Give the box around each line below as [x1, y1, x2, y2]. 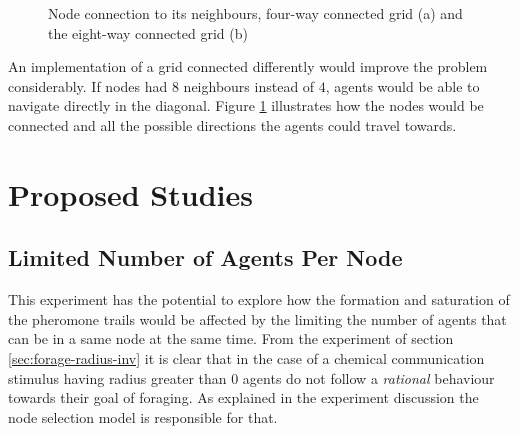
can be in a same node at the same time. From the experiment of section [8, 328, 454, 349]
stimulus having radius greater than [8, 367, 227, 388]
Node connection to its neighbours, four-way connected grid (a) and [48, 3, 463, 23]
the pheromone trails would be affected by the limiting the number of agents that [8, 308, 507, 329]
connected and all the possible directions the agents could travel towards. [8, 114, 457, 135]
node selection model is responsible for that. [8, 406, 278, 427]
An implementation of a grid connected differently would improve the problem [8, 56, 488, 77]
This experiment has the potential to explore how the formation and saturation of [8, 289, 510, 310]
